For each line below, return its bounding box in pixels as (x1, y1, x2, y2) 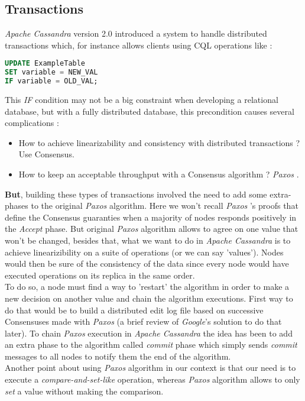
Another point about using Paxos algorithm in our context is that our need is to (5, 361, 296, 374)
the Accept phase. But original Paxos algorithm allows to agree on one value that (5, 222, 298, 235)
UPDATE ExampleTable (5, 59, 86, 68)
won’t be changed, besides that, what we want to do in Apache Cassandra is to (5, 234, 291, 246)
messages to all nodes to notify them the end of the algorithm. (5, 350, 231, 362)
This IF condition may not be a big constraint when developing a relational (5, 93, 278, 106)
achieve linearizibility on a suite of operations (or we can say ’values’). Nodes (5, 245, 284, 258)
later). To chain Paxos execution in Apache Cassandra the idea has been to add (5, 326, 293, 339)
